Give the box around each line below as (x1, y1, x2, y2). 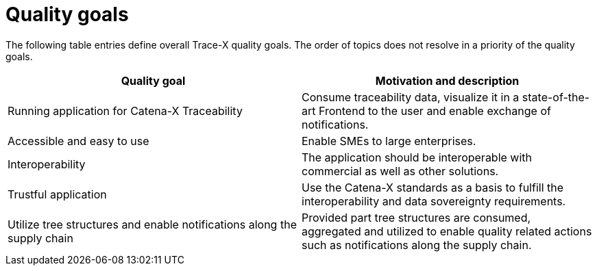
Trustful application (8, 187, 107, 201)
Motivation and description (375, 73, 520, 88)
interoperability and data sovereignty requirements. (302, 194, 566, 208)
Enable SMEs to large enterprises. (302, 133, 476, 148)
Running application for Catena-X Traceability (8, 103, 243, 118)
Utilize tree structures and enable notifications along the (8, 217, 297, 231)
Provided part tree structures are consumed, (302, 210, 531, 224)
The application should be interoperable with (302, 150, 533, 164)
